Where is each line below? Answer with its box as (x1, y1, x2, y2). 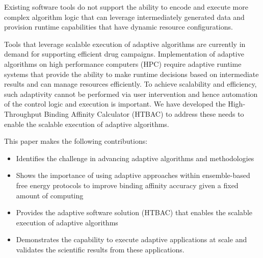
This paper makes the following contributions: (4, 136, 148, 146)
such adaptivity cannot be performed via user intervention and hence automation (4, 88, 258, 99)
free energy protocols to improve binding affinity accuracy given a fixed (16, 179, 239, 190)
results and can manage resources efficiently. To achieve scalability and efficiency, (4, 79, 257, 89)
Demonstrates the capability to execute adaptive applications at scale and (16, 234, 247, 245)
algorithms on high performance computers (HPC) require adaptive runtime (4, 58, 242, 69)
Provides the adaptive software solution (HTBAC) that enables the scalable (16, 207, 253, 218)
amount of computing (16, 190, 84, 200)
